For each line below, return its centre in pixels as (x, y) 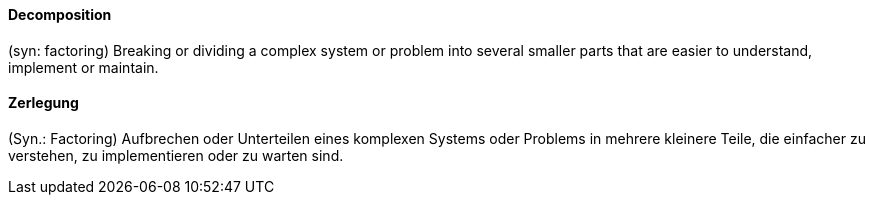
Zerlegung (43, 103)
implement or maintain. (83, 67)
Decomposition (60, 14)
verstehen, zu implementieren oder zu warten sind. (176, 155)
